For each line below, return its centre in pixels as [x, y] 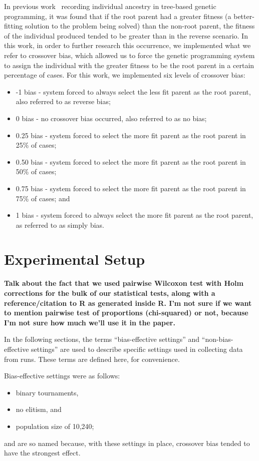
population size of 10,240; [55, 426]
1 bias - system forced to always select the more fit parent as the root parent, [135, 215]
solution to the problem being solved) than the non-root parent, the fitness [140, 26]
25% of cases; [36, 145]
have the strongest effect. [42, 453]
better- [244, 16]
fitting [14, 26]
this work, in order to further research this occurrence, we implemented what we [127, 45]
